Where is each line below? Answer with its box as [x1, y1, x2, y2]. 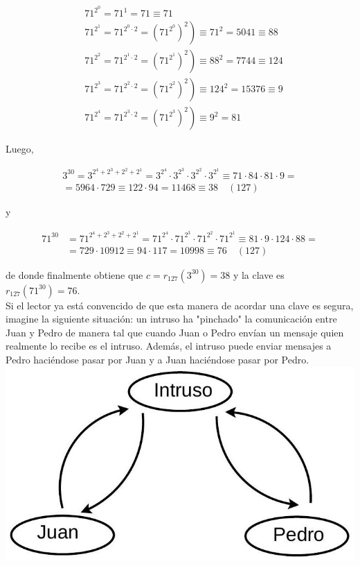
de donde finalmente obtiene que [6, 267, 143, 282]
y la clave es [233, 267, 285, 282]
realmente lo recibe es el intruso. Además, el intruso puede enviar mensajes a [6, 338, 332, 353]
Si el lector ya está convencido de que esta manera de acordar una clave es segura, [6, 298, 354, 312]
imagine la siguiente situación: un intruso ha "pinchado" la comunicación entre [6, 311, 337, 326]
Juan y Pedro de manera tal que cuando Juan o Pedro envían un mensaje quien [6, 325, 344, 339]
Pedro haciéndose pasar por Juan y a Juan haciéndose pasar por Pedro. [6, 352, 309, 367]
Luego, [6, 141, 34, 156]
